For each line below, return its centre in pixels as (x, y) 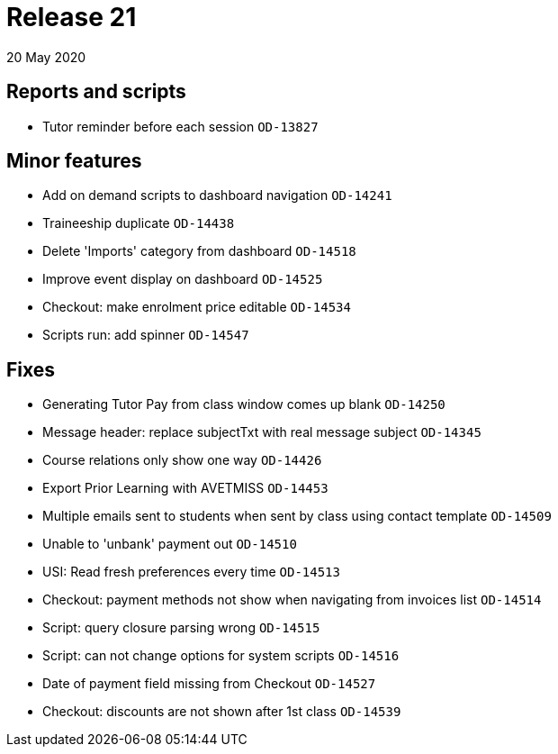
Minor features (74, 161)
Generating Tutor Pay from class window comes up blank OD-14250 (244, 404)
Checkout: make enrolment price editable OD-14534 (197, 307)
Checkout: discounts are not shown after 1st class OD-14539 (222, 712)
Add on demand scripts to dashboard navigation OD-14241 (217, 195)
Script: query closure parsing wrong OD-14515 (181, 628)
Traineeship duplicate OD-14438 (139, 223)
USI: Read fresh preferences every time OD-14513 (191, 572)
